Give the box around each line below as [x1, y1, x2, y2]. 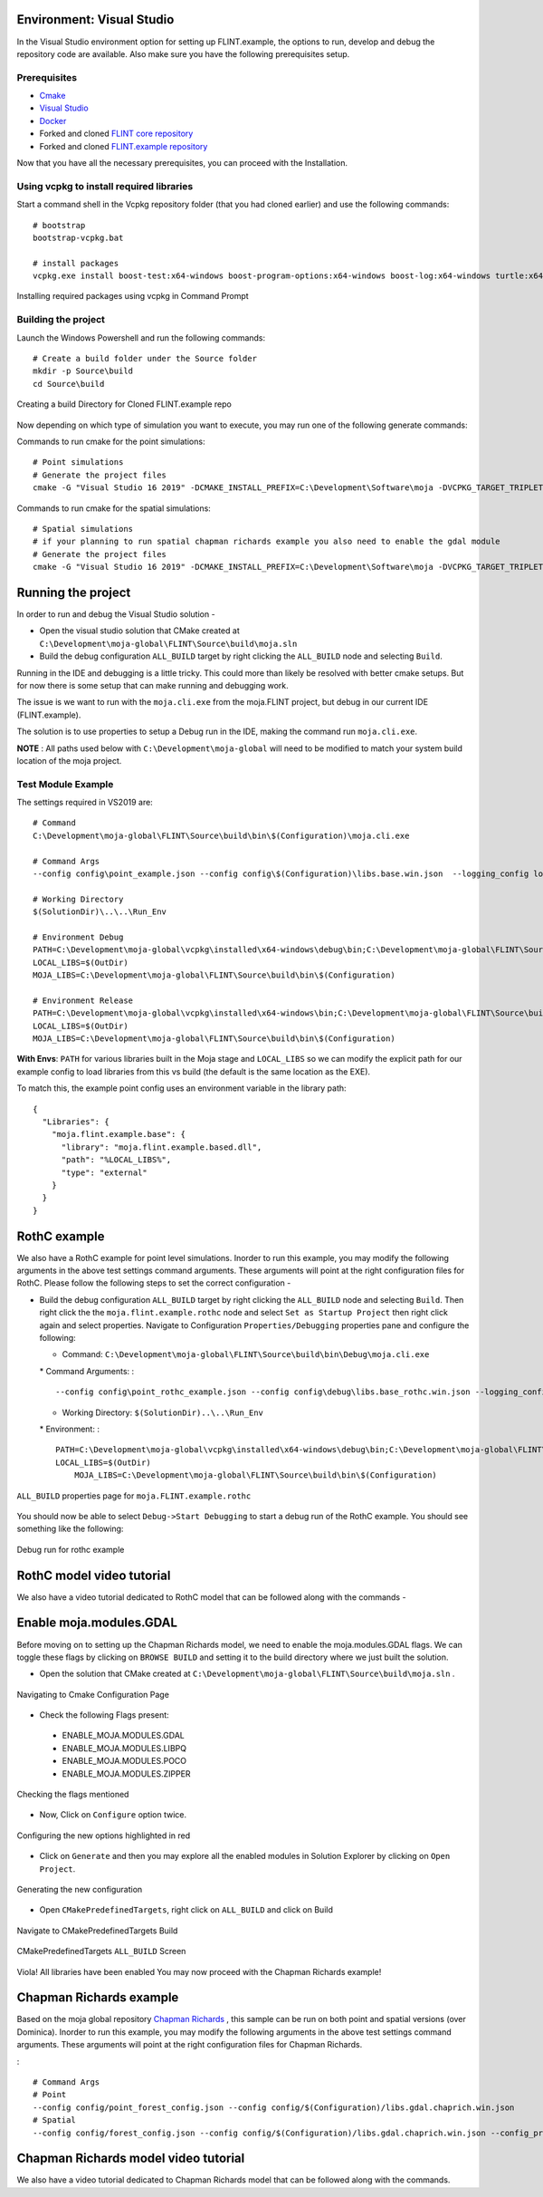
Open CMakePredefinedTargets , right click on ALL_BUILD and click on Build [39, 1904, 334, 1915]
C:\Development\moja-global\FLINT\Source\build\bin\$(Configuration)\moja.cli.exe [33, 830, 410, 841]
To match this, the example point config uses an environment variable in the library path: [16, 1083, 348, 1094]
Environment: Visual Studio [16, 12, 175, 27]
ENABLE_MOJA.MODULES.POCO [62, 1756, 187, 1767]
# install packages [33, 258, 119, 268]
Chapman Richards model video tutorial [16, 2151, 245, 2166]
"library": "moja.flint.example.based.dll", [61, 1142, 262, 1152]
